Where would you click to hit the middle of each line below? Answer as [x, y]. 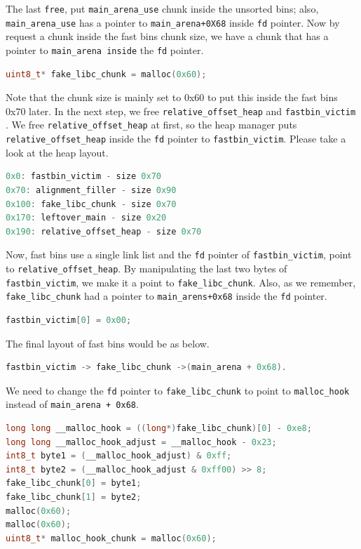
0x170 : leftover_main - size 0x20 [86, 218]
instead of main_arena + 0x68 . [72, 404]
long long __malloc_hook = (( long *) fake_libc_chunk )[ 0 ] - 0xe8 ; [159, 428]
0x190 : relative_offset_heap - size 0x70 [104, 231]
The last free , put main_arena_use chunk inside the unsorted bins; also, [162, 8]
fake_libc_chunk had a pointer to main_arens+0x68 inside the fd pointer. [166, 296]
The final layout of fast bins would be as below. [108, 343]
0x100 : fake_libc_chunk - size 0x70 [91, 204]
